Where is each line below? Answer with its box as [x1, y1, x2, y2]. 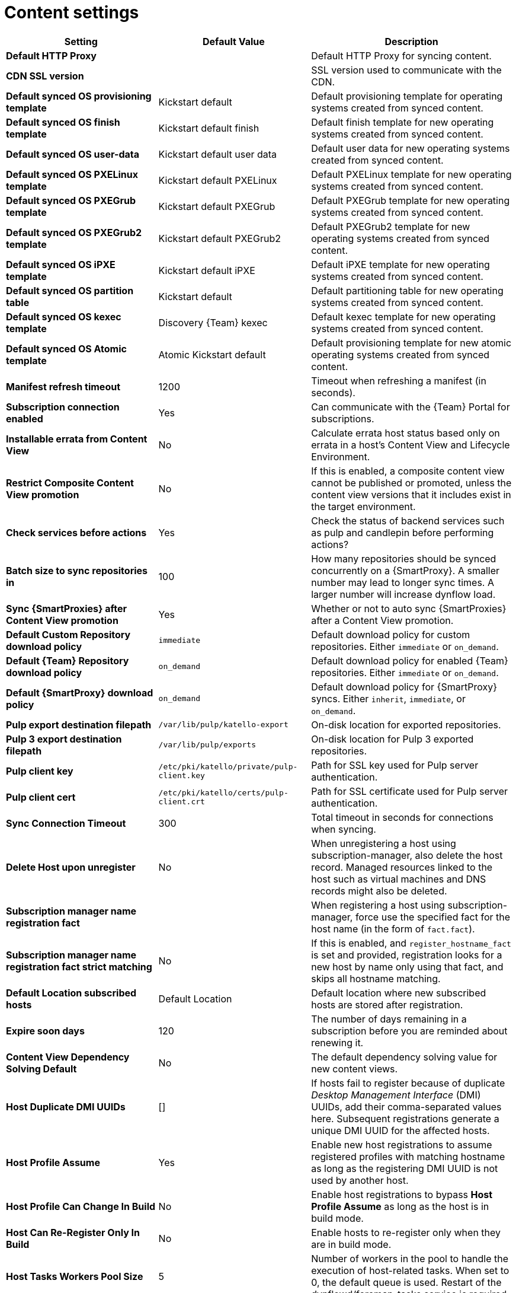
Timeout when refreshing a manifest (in [311, 374, 486, 387]
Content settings [4, 2, 139, 23]
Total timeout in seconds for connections [311, 811, 493, 823]
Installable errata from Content [6, 432, 148, 445]
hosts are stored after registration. [311, 998, 463, 1011]
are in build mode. [311, 1238, 392, 1250]
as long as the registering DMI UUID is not [311, 1162, 498, 1174]
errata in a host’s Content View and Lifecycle [311, 438, 510, 451]
